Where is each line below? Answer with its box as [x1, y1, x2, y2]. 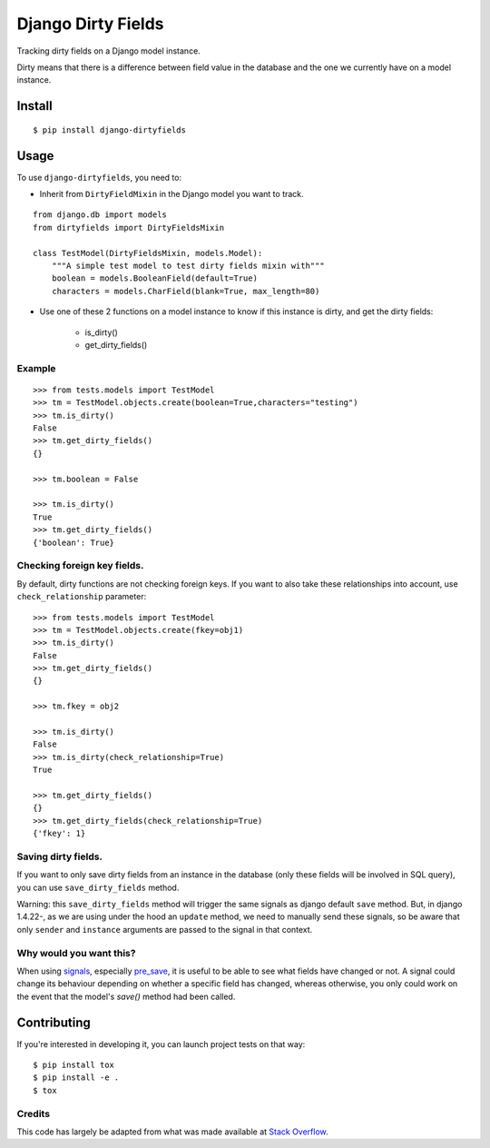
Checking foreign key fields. [16, 559, 144, 572]
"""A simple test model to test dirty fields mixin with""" [51, 260, 326, 271]
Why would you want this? [16, 946, 136, 959]
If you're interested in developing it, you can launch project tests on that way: [16, 1038, 306, 1049]
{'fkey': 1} [33, 828, 86, 839]
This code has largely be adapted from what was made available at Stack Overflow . [16, 1126, 328, 1137]
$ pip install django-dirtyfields [33, 124, 186, 135]
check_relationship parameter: [16, 591, 147, 602]
